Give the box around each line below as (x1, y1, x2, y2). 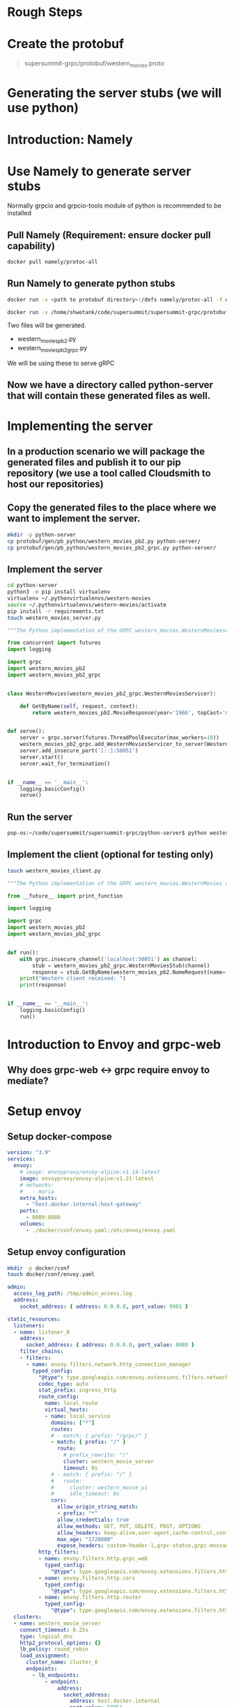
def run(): (7, 949, 39, 956)
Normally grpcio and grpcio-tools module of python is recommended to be (7, 201, 221, 210)
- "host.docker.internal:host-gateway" (25, 1201, 141, 1208)
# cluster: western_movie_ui (51, 1484, 148, 1491)
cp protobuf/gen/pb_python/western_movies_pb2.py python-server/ (7, 538, 201, 545)
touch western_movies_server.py (7, 614, 101, 621)
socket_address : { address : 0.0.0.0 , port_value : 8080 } (25, 1341, 195, 1348)
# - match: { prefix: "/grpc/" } (51, 1432, 148, 1439)
